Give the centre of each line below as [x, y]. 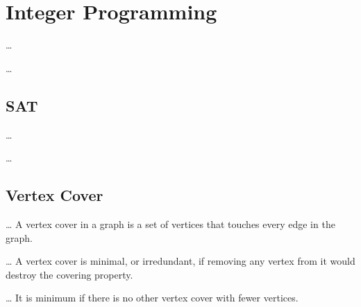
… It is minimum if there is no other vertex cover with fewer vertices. [152, 298]
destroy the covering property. [69, 274]
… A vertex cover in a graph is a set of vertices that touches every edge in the [170, 223]
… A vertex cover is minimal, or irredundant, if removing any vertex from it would [180, 261]
